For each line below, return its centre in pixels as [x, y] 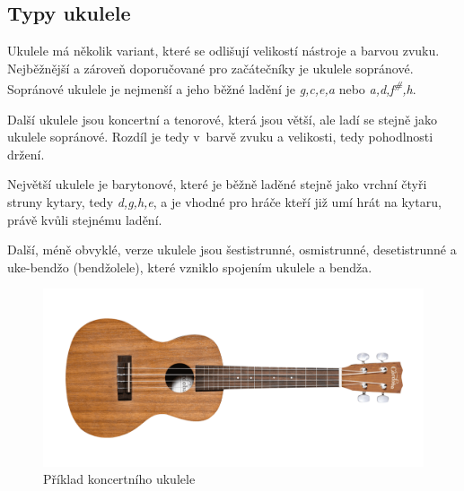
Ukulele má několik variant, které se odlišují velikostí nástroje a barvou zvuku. [223, 51]
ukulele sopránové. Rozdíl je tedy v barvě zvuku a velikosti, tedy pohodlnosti [220, 137]
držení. [26, 154]
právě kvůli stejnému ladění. [85, 219]
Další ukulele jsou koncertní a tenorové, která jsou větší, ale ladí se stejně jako [223, 119]
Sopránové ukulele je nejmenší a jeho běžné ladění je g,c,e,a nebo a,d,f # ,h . [212, 88]
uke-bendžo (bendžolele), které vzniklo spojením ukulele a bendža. [190, 267]
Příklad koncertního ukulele [119, 479]
